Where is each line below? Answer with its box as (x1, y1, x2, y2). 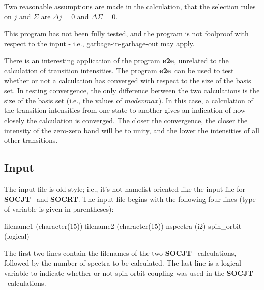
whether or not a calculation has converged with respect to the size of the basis (4, 75, 251, 85)
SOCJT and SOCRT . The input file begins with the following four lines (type (4, 193, 256, 204)
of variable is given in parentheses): (4, 204, 114, 214)
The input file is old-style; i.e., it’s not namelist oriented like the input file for (4, 183, 246, 194)
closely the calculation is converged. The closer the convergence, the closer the (4, 114, 248, 125)
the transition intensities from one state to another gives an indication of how (4, 105, 246, 115)
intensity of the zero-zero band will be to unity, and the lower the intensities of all (4, 125, 260, 135)
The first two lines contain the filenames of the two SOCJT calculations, (4, 247, 237, 258)
